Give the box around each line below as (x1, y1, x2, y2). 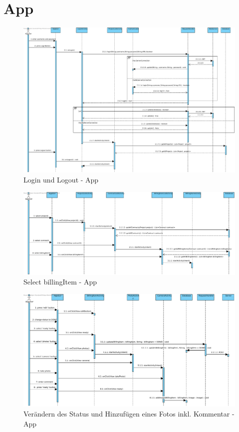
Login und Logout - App (23, 174, 99, 184)
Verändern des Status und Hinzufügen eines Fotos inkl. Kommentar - (23, 408, 235, 419)
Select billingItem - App (23, 276, 97, 287)
